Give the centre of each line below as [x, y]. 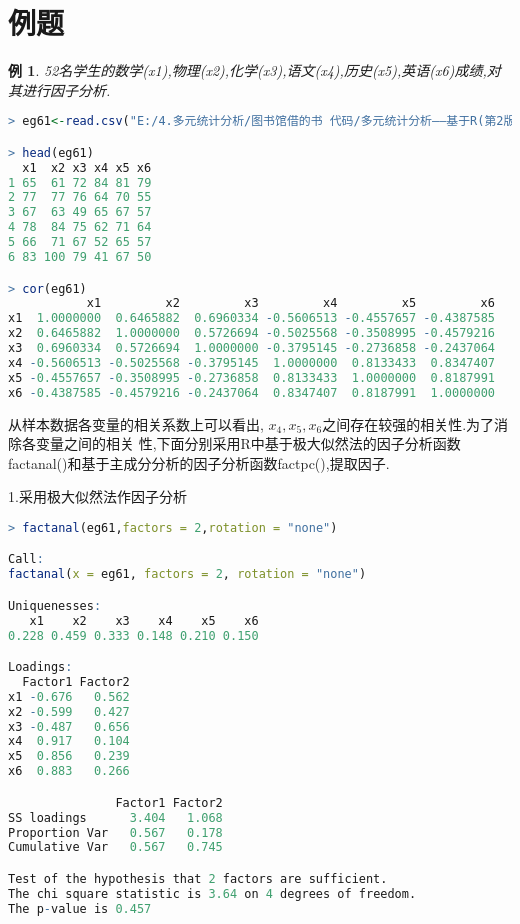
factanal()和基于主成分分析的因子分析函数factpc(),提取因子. [199, 462]
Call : [26, 559]
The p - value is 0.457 [80, 908]
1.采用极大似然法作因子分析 [97, 496]
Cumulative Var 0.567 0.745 [115, 847]
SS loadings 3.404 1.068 [115, 817]
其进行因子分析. [59, 89]
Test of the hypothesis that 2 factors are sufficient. [198, 878]
